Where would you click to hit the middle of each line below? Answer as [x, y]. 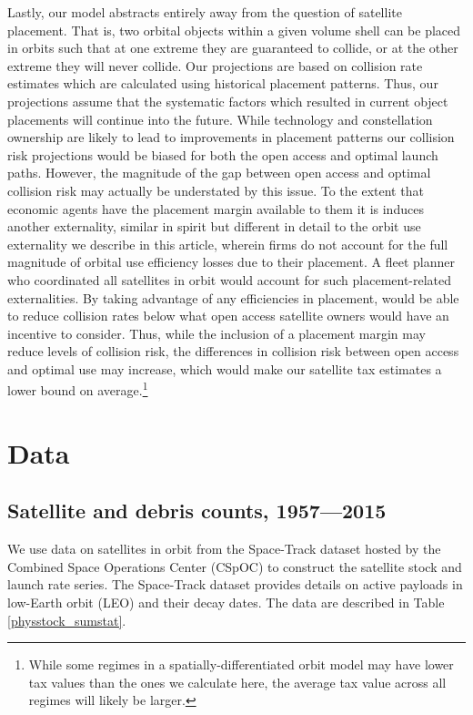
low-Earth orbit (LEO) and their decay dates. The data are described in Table [226, 603]
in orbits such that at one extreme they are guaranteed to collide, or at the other [233, 48]
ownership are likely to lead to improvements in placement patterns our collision [231, 137]
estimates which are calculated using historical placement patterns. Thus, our [223, 83]
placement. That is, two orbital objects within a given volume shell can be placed [234, 30]
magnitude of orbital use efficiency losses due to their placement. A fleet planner [231, 262]
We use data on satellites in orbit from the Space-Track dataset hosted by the [224, 549]
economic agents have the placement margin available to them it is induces [216, 208]
